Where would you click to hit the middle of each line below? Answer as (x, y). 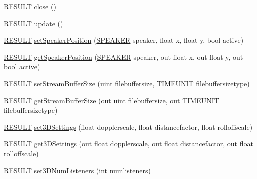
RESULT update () (34, 23)
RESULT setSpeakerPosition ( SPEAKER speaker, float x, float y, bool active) (124, 40)
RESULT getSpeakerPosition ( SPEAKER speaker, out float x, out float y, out (124, 57)
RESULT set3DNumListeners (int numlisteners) (77, 170)
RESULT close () (30, 6)
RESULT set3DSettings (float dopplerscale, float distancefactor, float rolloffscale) (128, 126)
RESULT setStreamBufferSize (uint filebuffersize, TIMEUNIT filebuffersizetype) (127, 83)
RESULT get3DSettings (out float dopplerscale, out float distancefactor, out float (128, 143)
